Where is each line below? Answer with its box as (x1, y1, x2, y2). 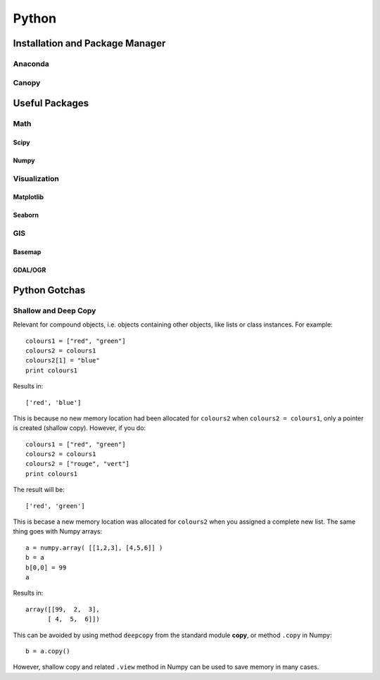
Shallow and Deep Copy (13, 306, 96, 315)
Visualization (13, 173, 59, 183)
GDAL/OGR (13, 266, 46, 274)
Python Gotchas (13, 284, 86, 296)
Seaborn (13, 211, 39, 220)
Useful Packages (13, 97, 89, 109)
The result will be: (13, 486, 65, 494)
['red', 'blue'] (25, 398, 82, 406)
